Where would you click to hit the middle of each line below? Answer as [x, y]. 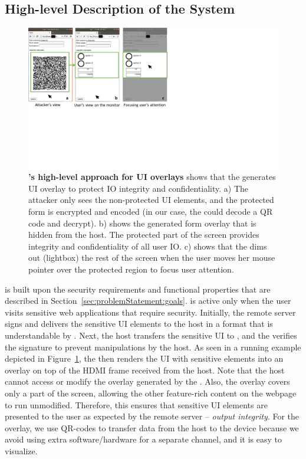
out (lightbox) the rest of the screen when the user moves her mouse [152, 258]
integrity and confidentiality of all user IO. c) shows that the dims [148, 246]
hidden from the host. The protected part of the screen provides [144, 235]
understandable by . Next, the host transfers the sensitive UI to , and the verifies [151, 335]
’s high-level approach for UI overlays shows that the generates [152, 177]
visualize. [21, 450]
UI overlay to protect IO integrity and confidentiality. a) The [139, 188]
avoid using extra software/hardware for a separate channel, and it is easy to [143, 439]
